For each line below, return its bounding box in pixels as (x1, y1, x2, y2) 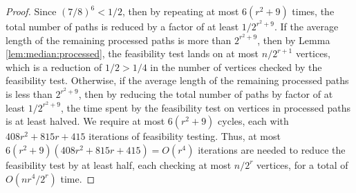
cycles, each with (218, 114, 289, 128)
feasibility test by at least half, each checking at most (6, 157, 232, 172)
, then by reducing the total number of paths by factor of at (78, 87, 333, 101)
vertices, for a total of (256, 157, 348, 172)
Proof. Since (6, 4, 57, 18)
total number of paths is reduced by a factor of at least (6, 19, 239, 34)
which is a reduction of (6, 59, 102, 74)
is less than (6, 87, 53, 101)
